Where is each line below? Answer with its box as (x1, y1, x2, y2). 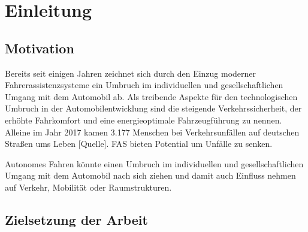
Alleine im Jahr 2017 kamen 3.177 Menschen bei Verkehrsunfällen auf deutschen (5, 125, 300, 138)
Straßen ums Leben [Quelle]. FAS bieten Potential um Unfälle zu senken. (5, 137, 273, 150)
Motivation (5, 38, 74, 57)
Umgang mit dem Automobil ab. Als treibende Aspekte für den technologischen (5, 90, 298, 103)
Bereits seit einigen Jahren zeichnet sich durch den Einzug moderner (5, 67, 256, 79)
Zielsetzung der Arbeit (5, 210, 148, 228)
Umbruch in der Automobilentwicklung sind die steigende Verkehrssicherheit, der (5, 102, 302, 115)
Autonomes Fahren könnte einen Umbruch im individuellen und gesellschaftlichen (5, 157, 304, 170)
